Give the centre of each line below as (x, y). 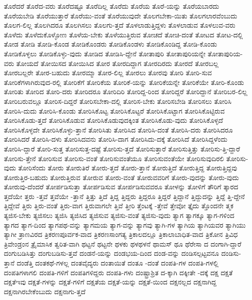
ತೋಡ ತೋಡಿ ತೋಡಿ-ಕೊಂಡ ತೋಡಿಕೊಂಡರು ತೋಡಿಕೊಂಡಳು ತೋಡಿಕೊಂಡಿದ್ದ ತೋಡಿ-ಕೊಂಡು (110, 44)
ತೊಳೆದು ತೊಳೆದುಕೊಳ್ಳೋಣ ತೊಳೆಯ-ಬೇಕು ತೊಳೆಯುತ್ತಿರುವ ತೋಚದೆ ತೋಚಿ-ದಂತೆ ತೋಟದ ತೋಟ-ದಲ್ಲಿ (124, 34)
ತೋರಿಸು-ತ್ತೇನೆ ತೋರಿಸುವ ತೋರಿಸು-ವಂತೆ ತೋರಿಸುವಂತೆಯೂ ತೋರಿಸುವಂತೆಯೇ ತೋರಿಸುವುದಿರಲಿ (114, 158)
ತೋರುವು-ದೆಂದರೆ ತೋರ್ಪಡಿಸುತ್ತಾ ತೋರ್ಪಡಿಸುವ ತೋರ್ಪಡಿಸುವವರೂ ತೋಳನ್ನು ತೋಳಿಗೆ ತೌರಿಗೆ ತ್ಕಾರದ (121, 187)
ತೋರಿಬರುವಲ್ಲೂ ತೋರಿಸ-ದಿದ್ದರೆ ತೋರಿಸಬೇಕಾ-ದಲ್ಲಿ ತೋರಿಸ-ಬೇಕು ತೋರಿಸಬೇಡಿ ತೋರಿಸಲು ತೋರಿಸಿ (118, 101)
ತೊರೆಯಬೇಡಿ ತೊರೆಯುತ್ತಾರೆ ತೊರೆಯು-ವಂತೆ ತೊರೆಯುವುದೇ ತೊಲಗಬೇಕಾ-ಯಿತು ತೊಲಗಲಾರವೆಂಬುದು (121, 15)
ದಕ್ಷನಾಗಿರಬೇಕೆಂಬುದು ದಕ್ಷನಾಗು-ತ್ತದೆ (45, 291)
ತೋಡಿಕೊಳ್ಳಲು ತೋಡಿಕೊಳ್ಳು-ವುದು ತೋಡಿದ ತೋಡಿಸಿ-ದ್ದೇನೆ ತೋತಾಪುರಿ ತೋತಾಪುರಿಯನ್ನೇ (105, 53)
